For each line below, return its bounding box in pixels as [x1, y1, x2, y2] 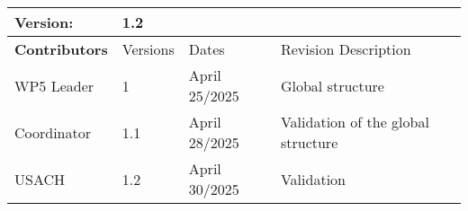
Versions [121, 39, 175, 59]
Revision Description [280, 39, 411, 59]
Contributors [14, 39, 108, 59]
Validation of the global [280, 111, 429, 132]
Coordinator [14, 121, 92, 143]
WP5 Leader [14, 75, 94, 96]
